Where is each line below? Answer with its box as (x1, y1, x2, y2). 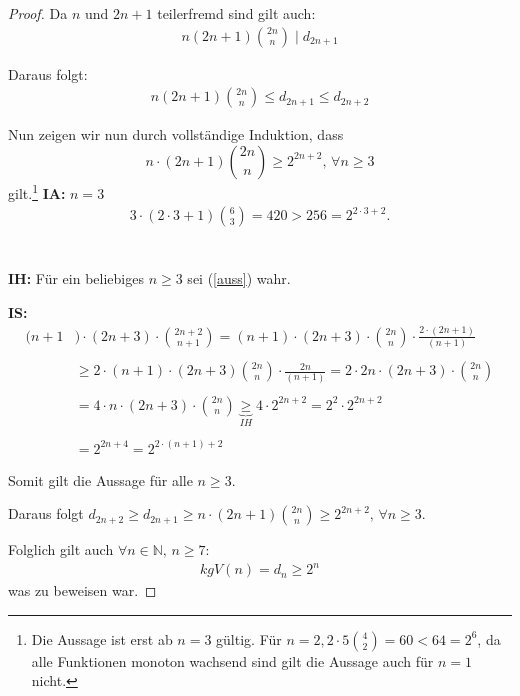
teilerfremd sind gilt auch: (157, 3, 316, 23)
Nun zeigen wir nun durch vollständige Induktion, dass (8, 124, 344, 145)
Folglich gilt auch (8, 539, 114, 560)
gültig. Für (216, 628, 282, 649)
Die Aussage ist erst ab (31, 628, 173, 649)
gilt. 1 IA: (8, 179, 66, 203)
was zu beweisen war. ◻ (8, 580, 157, 601)
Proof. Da (8, 3, 68, 23)
